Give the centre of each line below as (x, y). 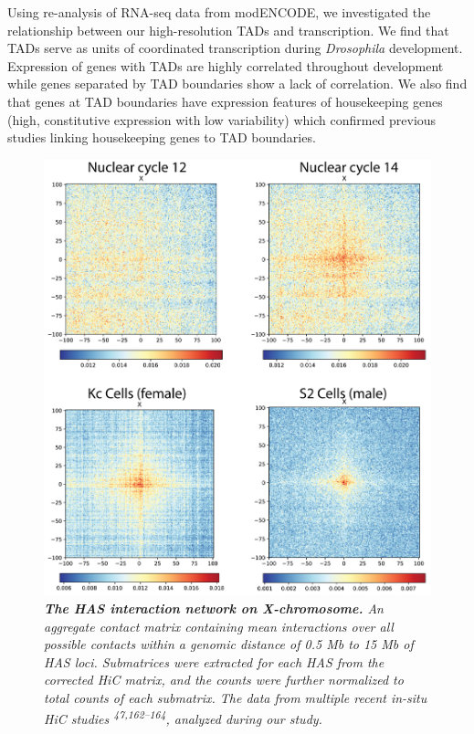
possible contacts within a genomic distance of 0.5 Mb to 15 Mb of (229, 644)
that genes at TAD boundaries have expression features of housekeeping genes (225, 101)
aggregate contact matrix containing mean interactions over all (219, 626)
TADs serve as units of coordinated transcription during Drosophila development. (235, 48)
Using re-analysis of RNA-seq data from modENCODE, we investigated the (219, 12)
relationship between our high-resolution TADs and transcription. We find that (228, 30)
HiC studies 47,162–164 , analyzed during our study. (183, 718)
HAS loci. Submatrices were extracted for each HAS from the (214, 661)
